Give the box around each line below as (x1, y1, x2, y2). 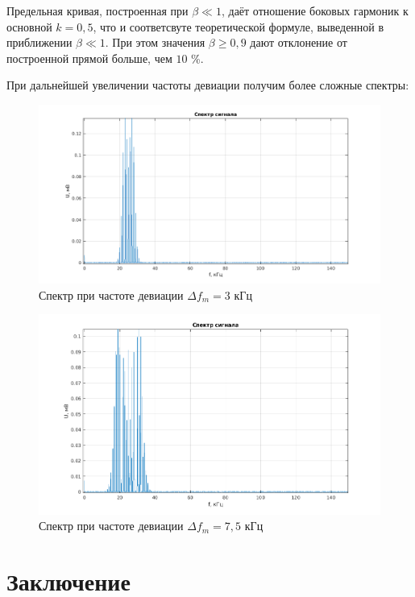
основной (6, 18, 52, 35)
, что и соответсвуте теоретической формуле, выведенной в (93, 18, 384, 35)
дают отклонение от (250, 34, 347, 51)
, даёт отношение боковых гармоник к (221, 2, 409, 19)
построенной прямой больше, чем (6, 49, 172, 66)
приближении (6, 34, 73, 51)
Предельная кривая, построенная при (6, 2, 189, 19)
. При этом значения (105, 34, 205, 51)
